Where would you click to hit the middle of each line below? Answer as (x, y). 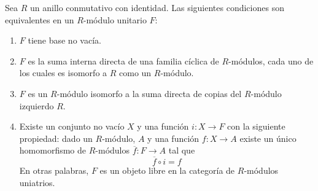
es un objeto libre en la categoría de (167, 170)
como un (135, 73)
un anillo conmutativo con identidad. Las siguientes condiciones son (157, 7)
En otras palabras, (54, 170)
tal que (182, 150)
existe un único (268, 138)
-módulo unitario (115, 19)
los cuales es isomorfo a (63, 73)
